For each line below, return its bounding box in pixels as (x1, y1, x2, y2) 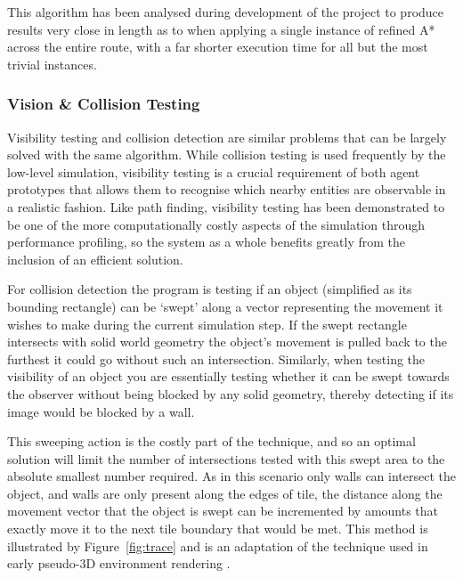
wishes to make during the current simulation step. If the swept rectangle (7, 314, 407, 333)
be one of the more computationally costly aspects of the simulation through (7, 215, 425, 233)
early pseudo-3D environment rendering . (7, 554, 231, 573)
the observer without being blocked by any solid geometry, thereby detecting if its (7, 384, 454, 403)
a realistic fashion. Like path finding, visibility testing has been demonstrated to (7, 197, 445, 216)
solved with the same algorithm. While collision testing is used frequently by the (7, 145, 446, 164)
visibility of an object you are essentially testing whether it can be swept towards (7, 367, 450, 386)
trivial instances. (7, 54, 97, 73)
